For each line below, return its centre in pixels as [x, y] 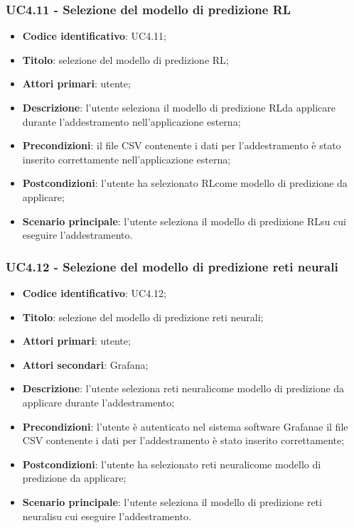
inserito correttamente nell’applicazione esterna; [127, 159]
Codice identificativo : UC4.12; [94, 292]
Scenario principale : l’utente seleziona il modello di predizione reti [172, 501]
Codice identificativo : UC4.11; [94, 36]
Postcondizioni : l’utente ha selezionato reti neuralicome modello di [172, 464]
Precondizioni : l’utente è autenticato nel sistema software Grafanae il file [185, 426]
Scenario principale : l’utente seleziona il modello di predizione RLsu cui [184, 221]
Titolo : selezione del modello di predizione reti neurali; [143, 317]
